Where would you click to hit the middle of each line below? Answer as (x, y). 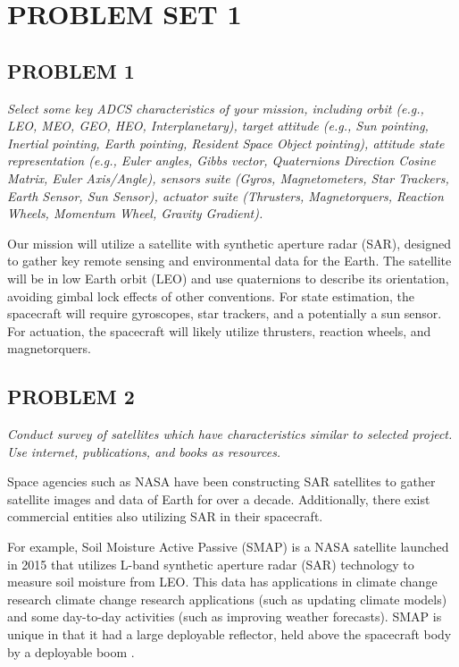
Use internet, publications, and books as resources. (144, 451)
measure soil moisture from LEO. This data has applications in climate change (222, 582)
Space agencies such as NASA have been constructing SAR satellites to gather (221, 481)
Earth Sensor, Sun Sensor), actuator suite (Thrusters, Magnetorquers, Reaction (225, 195)
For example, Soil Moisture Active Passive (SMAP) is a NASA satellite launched (228, 547)
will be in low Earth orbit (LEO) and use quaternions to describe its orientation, (228, 278)
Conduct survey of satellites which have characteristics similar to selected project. (230, 434)
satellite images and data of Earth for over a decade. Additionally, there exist (219, 498)
